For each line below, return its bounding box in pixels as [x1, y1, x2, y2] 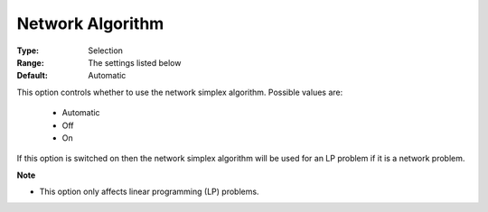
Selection [88, 45, 124, 56]
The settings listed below [88, 57, 182, 68]
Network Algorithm [16, 14, 164, 33]
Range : [16, 57, 44, 68]
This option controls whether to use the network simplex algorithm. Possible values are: [16, 87, 343, 97]
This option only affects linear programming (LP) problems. [39, 186, 259, 198]
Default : [16, 70, 49, 81]
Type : [16, 45, 40, 56]
